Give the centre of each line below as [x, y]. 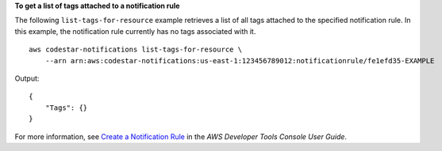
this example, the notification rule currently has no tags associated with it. [135, 31]
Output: [27, 78]
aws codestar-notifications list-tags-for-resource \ [135, 50]
